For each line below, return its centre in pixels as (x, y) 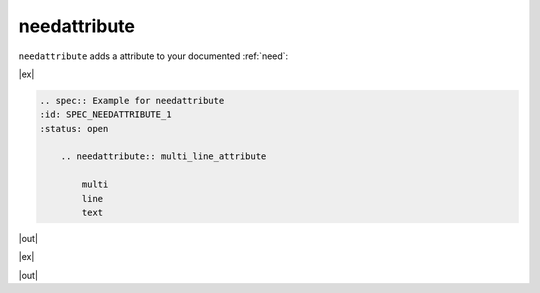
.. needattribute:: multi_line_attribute (163, 156)
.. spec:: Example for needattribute (132, 100)
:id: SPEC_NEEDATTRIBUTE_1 (105, 114)
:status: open (74, 128)
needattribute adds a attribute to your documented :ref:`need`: (153, 56)
